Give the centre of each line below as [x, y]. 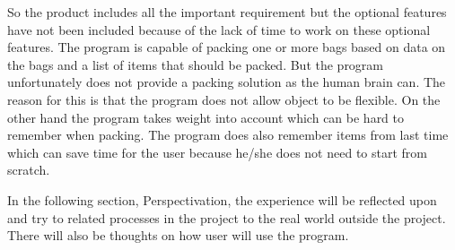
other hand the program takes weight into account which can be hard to [206, 117]
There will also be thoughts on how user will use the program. [178, 235]
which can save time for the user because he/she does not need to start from [217, 152]
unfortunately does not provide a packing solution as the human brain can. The [227, 82]
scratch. [29, 170]
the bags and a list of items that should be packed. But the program [196, 64]
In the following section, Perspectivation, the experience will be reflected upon [222, 199]
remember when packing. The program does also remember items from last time [228, 135]
